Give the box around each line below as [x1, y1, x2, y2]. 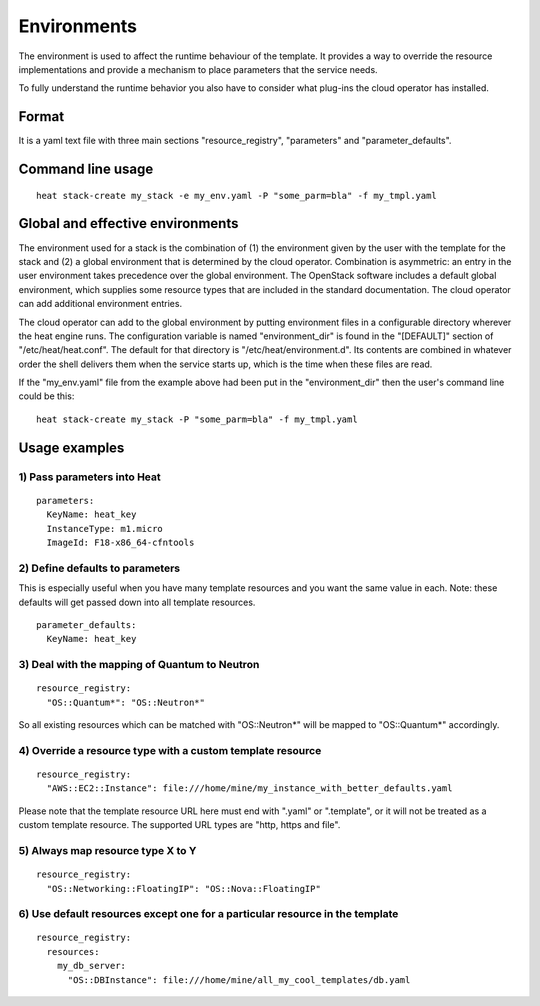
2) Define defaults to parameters [18, 561, 181, 575]
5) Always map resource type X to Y [18, 843, 197, 857]
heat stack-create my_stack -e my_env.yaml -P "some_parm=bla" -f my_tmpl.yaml [36, 190, 437, 201]
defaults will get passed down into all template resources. [18, 596, 256, 608]
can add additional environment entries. [18, 298, 183, 310]
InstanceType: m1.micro [46, 523, 164, 534]
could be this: [18, 390, 75, 402]
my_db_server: [56, 960, 127, 972]
